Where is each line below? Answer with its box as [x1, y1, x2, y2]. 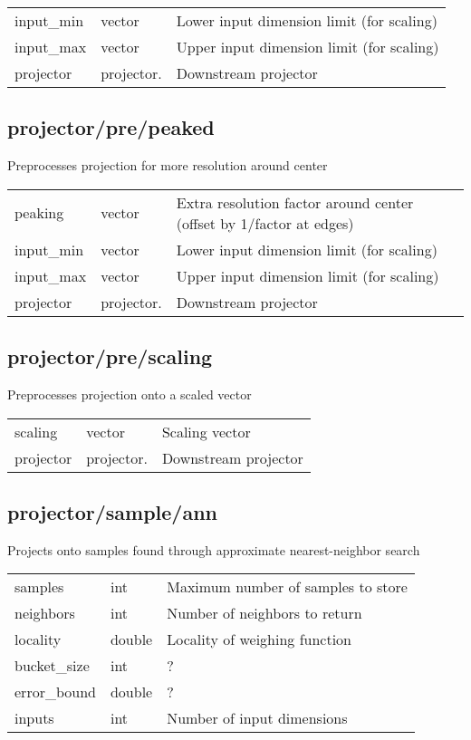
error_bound [14, 681, 96, 703]
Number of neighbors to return [167, 602, 362, 624]
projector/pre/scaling [7, 342, 213, 370]
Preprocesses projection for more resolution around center [7, 156, 328, 175]
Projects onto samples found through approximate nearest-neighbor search [7, 540, 420, 559]
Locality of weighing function [167, 629, 352, 650]
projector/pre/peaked [7, 113, 215, 141]
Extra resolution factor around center [176, 191, 414, 213]
